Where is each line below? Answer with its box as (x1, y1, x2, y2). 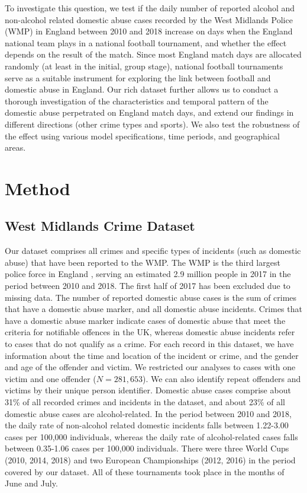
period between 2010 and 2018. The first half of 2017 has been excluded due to (5, 279, 290, 292)
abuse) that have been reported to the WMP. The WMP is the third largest (5, 256, 280, 268)
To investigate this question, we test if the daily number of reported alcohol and (5, 2, 295, 14)
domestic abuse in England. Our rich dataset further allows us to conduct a (5, 83, 279, 96)
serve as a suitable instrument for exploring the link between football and (5, 71, 271, 84)
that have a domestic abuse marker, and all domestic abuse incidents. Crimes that (5, 303, 302, 315)
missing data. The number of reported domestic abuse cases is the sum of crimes (5, 291, 297, 303)
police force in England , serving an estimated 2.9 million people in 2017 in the (5, 268, 291, 280)
